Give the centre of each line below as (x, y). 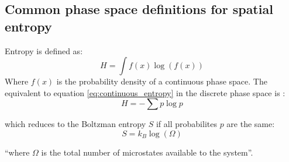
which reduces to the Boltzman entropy (75, 124)
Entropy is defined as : (44, 50)
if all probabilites (186, 124)
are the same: (251, 124)
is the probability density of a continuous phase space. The (162, 81)
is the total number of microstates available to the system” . (147, 152)
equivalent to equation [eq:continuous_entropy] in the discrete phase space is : (145, 92)
